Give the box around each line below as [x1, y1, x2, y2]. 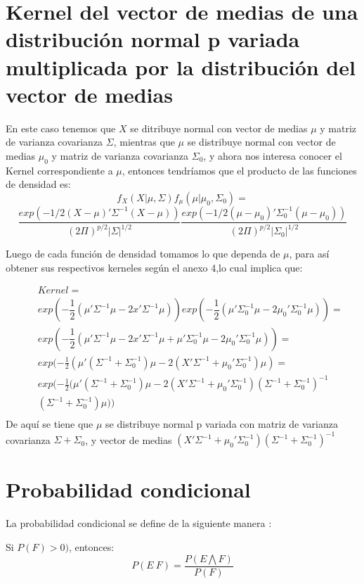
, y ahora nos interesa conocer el [203, 148, 342, 163]
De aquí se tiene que [6, 417, 93, 431]
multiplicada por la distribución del [6, 52, 356, 81]
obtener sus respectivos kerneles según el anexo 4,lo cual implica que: [6, 260, 303, 274]
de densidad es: [6, 177, 71, 191]
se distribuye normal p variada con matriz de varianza [105, 417, 338, 431]
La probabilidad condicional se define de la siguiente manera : [6, 516, 272, 531]
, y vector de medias [85, 432, 172, 447]
